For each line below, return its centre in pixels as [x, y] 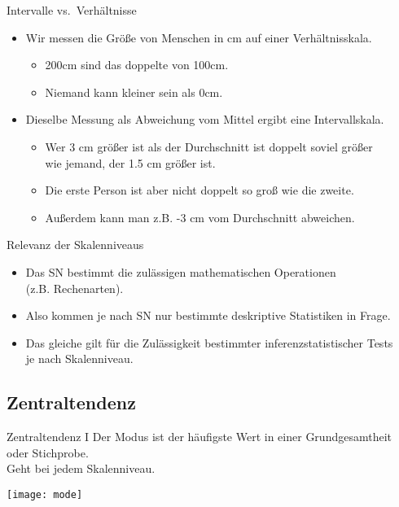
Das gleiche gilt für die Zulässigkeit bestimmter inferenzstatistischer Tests [209, 342]
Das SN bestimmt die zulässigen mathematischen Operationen [181, 271]
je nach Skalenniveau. [79, 358]
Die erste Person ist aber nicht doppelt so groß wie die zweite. [199, 190]
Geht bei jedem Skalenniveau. [81, 468]
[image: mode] [45, 494]
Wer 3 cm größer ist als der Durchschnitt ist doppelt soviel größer [209, 146]
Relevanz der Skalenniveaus [75, 245]
